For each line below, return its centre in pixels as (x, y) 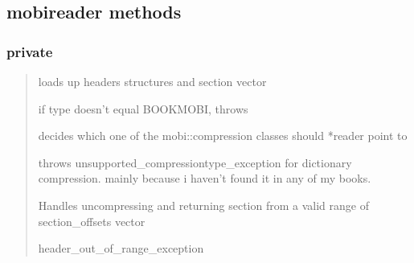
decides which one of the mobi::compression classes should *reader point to (223, 136)
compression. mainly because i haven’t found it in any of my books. (205, 178)
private (30, 51)
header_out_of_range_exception (121, 248)
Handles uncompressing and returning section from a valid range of (203, 205)
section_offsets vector (92, 221)
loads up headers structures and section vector (152, 81)
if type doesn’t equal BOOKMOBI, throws (143, 108)
